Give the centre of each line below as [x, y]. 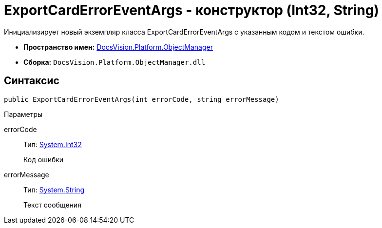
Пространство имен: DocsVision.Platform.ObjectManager [118, 47]
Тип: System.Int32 [53, 144]
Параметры [23, 114]
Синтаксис [32, 81]
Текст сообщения [52, 205]
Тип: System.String [54, 190]
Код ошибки [44, 159]
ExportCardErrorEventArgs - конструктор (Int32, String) [191, 10]
